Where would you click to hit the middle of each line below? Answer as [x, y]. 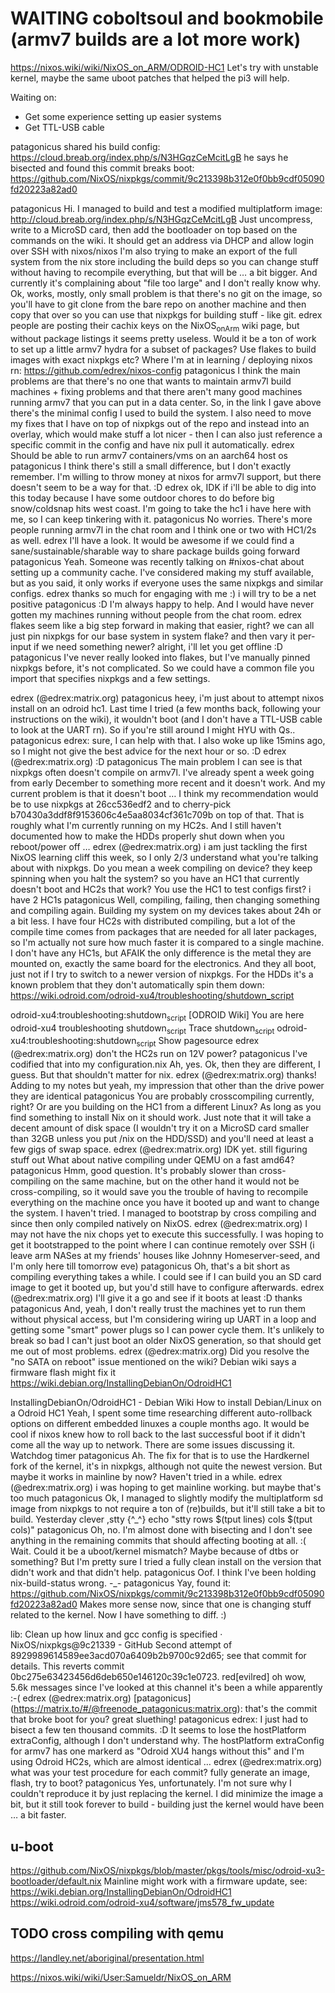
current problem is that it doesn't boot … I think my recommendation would [164, 793]
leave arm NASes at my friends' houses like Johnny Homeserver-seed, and [165, 1256]
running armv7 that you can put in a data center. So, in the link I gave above [166, 402]
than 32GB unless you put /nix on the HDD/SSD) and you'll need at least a [162, 1139]
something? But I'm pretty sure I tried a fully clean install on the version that [166, 1562]
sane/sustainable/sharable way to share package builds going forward [155, 551]
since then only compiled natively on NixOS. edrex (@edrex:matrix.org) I [159, 1224]
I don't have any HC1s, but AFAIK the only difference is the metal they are [161, 953]
